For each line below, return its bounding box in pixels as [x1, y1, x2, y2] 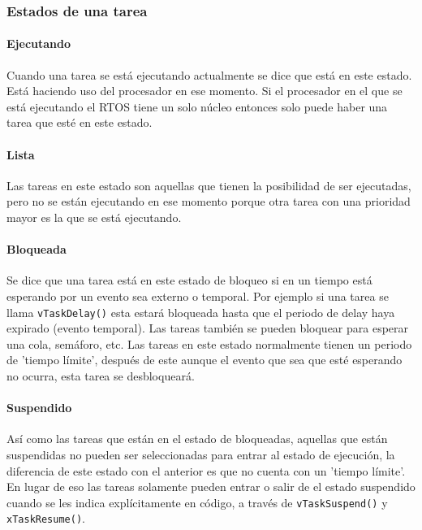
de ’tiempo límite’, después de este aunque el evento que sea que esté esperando [6, 351, 403, 368]
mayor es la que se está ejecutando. [6, 209, 182, 225]
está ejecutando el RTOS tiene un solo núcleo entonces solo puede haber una [6, 98, 388, 115]
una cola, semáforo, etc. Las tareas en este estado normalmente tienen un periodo [6, 335, 412, 352]
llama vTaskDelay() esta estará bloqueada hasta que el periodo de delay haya [6, 303, 395, 320]
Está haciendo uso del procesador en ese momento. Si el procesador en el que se [6, 82, 403, 99]
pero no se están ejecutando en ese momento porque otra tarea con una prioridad [6, 193, 411, 210]
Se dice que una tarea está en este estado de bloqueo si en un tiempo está [6, 272, 372, 289]
